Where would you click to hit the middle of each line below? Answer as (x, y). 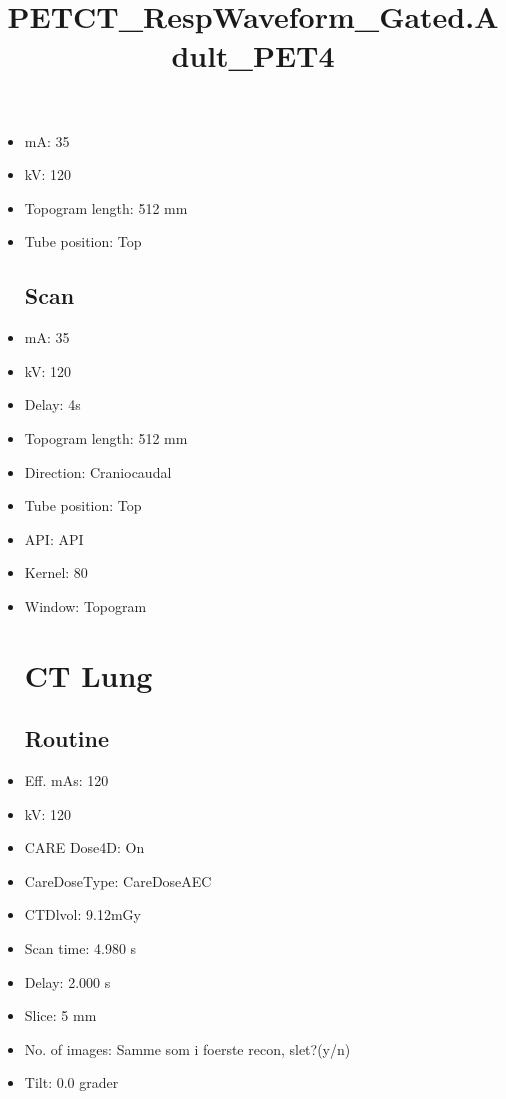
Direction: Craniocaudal (98, 471)
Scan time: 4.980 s (80, 948)
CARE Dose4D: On (84, 847)
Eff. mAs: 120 (66, 780)
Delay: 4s (52, 404)
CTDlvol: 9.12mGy (82, 914)
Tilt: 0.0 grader (71, 1082)
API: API (54, 538)
